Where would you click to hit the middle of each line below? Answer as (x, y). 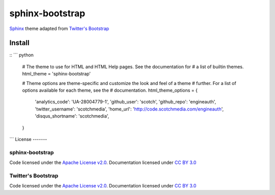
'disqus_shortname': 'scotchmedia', (72, 116)
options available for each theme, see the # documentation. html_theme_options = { (110, 90)
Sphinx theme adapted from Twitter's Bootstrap (59, 29)
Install (20, 43)
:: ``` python (22, 55)
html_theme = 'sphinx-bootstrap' (57, 74)
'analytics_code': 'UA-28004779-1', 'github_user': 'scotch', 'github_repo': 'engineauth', (126, 102)
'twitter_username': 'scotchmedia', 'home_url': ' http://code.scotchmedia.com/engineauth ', (129, 109)
